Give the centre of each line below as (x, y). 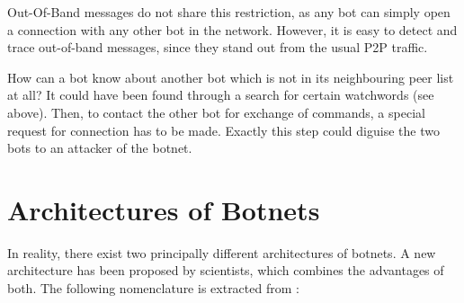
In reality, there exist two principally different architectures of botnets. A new (222, 252)
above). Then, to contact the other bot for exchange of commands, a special (216, 112)
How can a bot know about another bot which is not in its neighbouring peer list (231, 77)
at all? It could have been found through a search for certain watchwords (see (221, 95)
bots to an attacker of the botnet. (100, 148)
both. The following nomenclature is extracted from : (153, 288)
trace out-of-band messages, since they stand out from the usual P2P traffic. (218, 47)
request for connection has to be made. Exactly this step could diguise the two (223, 130)
